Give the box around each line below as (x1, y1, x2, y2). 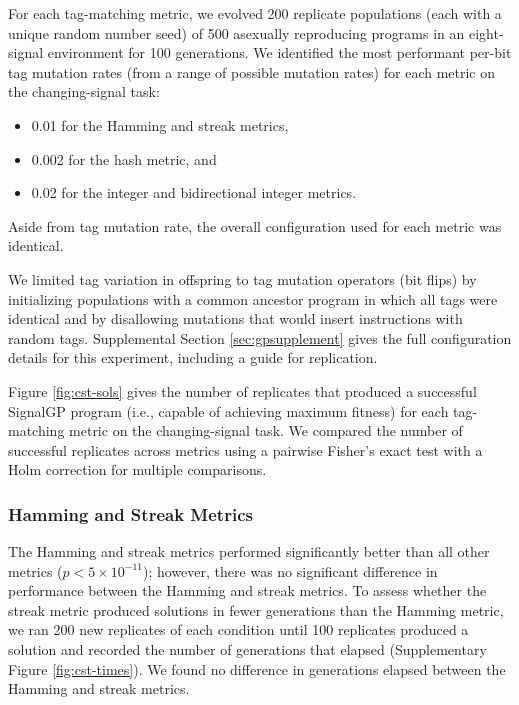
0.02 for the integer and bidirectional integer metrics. (31, 182, 357, 203)
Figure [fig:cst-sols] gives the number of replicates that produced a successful (8, 380, 477, 401)
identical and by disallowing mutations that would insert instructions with (8, 308, 463, 329)
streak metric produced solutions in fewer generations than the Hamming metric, (8, 599, 504, 620)
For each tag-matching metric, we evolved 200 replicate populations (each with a (8, 3, 502, 23)
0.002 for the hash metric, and (31, 148, 217, 169)
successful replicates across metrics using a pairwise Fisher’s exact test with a (8, 439, 483, 460)
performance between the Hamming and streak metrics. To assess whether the (8, 580, 487, 601)
